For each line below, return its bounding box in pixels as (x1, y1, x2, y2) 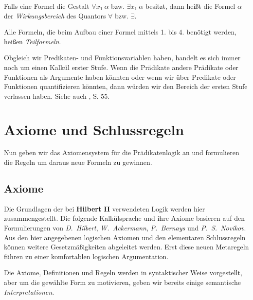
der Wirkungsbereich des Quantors (4, 10, 106, 20)
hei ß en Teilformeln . (4, 36, 61, 46)
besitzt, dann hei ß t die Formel (145, 1, 235, 11)
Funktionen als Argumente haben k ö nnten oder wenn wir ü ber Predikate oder (4, 71, 236, 82)
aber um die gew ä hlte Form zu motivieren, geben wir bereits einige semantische (4, 277, 241, 287)
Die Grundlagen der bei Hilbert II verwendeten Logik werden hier (4, 203, 205, 213)
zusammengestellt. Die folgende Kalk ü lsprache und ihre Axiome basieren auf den (4, 213, 245, 223)
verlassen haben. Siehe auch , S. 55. (4, 90, 110, 101)
